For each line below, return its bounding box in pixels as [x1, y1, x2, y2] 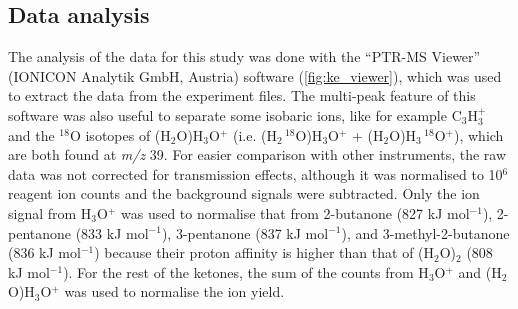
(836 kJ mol [8, 242, 81, 263]
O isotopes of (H [69, 124, 171, 145]
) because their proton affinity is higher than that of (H [94, 242, 435, 263]
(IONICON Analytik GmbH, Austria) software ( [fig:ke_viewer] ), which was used [8, 65, 502, 86]
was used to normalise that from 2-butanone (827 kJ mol [121, 202, 470, 223]
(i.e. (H [232, 124, 277, 145]
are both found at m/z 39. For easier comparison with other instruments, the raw [8, 144, 507, 165]
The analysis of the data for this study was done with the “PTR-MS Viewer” [8, 46, 481, 67]
